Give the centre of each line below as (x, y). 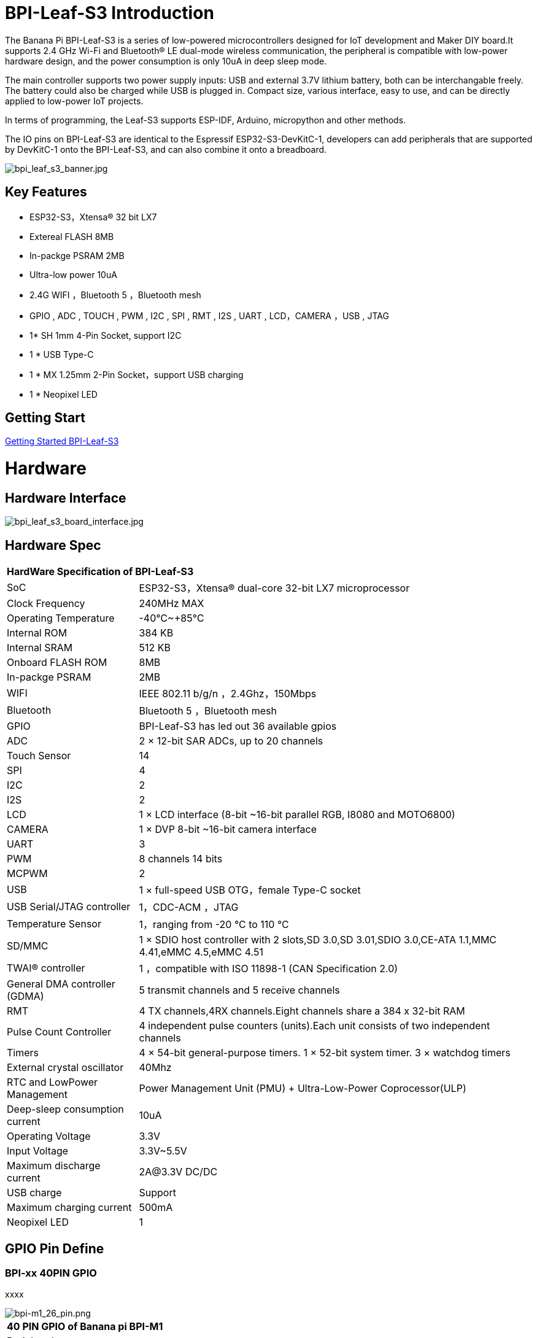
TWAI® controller (46, 968)
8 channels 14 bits (181, 859)
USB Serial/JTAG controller (69, 907)
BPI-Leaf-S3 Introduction (110, 13)
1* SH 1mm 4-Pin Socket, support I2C (106, 335)
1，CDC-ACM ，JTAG (189, 907)
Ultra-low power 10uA (73, 274)
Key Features (46, 192)
